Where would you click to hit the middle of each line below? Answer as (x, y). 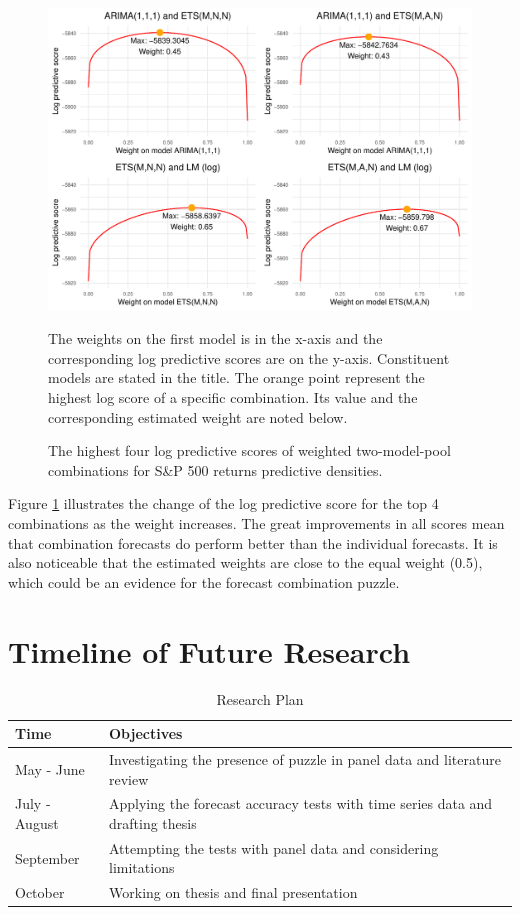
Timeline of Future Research (209, 650)
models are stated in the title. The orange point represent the (236, 377)
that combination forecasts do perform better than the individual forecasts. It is (253, 542)
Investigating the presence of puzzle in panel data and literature (305, 758)
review (129, 778)
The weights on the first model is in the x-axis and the (215, 338)
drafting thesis (153, 822)
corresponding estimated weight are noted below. (198, 416)
